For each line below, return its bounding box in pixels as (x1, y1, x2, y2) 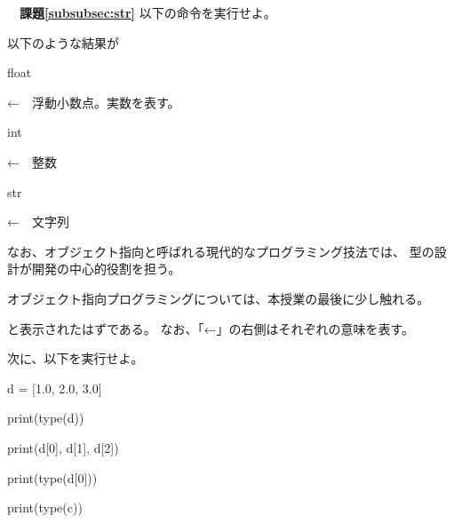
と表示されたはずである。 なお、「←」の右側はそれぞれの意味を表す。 (7, 319, 415, 337)
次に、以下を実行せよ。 (7, 349, 144, 368)
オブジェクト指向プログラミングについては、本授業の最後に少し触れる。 (7, 289, 430, 307)
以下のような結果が (7, 33, 119, 52)
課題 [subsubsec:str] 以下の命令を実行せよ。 (19, 4, 276, 21)
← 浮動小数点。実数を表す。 (7, 92, 180, 111)
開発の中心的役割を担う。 (31, 259, 181, 278)
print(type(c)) (7, 498, 83, 517)
